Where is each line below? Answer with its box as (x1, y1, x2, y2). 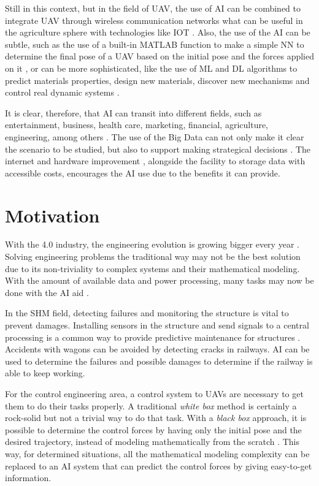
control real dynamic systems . (5, 86, 120, 99)
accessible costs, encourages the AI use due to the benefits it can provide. (5, 166, 280, 179)
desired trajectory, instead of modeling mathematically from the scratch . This (5, 435, 300, 448)
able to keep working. (5, 366, 85, 379)
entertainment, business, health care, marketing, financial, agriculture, (5, 118, 269, 131)
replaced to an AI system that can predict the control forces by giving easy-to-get (5, 459, 312, 472)
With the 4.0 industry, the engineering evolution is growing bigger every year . (5, 238, 299, 251)
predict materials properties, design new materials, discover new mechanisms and (5, 74, 310, 86)
